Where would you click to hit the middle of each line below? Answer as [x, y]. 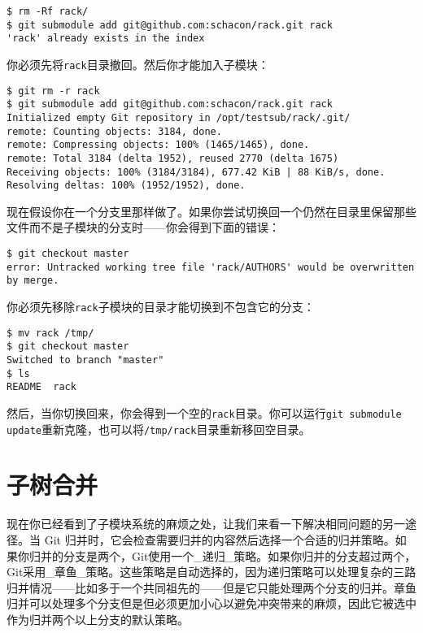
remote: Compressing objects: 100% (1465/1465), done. [158, 145]
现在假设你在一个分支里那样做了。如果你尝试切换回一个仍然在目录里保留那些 [211, 211]
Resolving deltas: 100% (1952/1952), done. [126, 186]
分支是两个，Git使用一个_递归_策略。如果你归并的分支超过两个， [240, 555]
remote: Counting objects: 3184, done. [114, 131]
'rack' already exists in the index [106, 39]
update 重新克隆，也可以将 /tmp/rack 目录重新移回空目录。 [159, 429]
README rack [41, 387]
